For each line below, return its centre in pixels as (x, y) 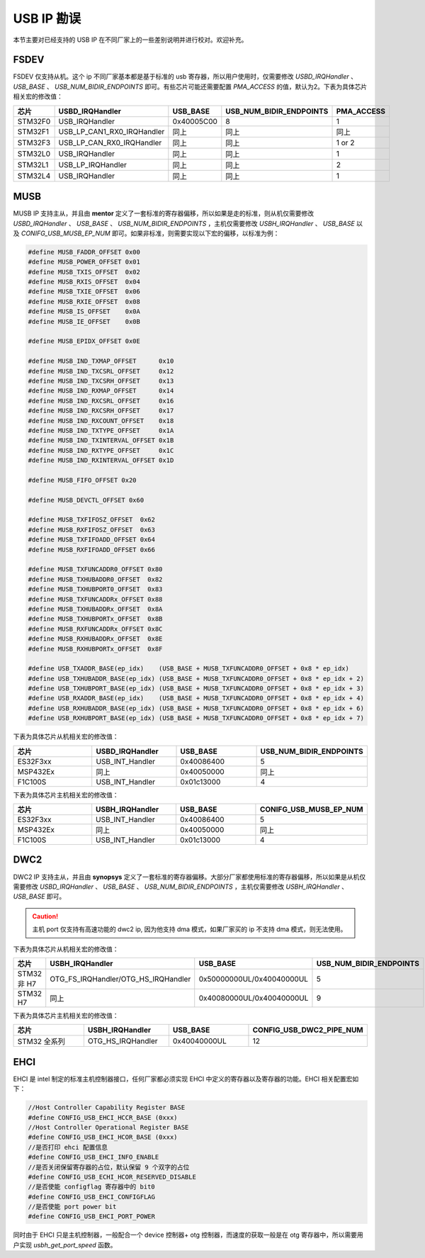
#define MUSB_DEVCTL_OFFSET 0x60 (86, 500)
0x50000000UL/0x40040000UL (253, 979)
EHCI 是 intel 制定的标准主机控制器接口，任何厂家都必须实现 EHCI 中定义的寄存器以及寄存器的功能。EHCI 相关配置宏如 (186, 1079)
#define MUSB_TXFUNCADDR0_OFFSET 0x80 (95, 569)
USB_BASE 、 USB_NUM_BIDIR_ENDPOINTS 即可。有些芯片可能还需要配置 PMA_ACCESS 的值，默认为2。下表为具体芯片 (190, 86)
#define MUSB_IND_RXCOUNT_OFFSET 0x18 (101, 421)
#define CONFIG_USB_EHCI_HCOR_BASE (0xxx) (103, 1137)
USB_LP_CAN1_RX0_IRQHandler (112, 131)
